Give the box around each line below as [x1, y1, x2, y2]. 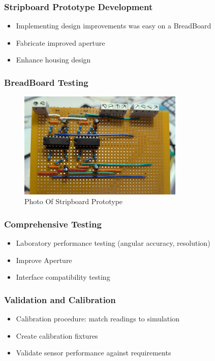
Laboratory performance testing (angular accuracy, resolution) [16, 237, 210, 248]
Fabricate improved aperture [16, 37, 105, 48]
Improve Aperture [16, 254, 72, 265]
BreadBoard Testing [4, 76, 88, 88]
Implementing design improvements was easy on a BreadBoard [16, 20, 211, 31]
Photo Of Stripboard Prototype [24, 196, 123, 207]
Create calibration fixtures [16, 330, 98, 341]
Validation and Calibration [4, 293, 116, 306]
